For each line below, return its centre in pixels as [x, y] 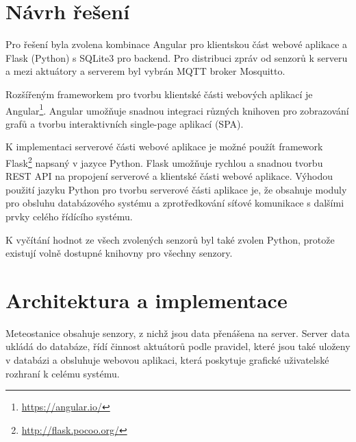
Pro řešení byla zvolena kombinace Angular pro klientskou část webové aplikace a [177, 44]
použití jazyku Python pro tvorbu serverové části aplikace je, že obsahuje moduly [176, 189]
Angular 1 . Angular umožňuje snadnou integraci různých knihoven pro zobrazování [177, 109]
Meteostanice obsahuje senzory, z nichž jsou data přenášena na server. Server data [178, 333]
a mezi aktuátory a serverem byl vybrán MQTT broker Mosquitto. [145, 71]
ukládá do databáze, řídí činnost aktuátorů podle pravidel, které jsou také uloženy [178, 346]
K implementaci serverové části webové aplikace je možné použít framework [164, 147]
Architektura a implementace [147, 300]
